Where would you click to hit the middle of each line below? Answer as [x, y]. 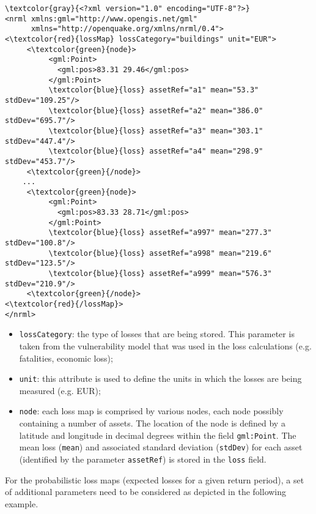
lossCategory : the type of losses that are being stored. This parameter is [157, 334]
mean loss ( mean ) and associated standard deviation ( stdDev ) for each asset [161, 447]
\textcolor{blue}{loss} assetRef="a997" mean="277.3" [160, 233]
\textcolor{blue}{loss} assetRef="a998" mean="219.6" [160, 253]
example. [22, 503]
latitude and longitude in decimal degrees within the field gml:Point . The [158, 435]
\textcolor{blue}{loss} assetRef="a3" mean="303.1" [156, 131]
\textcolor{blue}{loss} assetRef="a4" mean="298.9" [156, 151]
